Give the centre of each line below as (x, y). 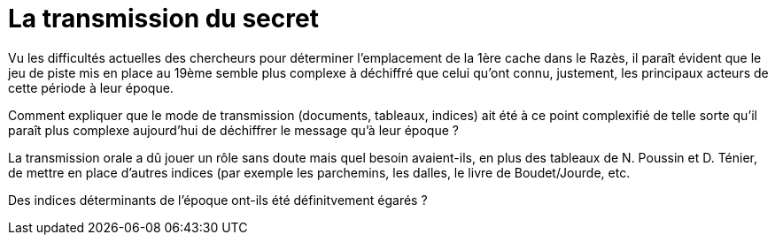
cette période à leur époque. (91, 87)
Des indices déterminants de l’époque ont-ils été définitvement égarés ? (218, 200)
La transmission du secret (163, 19)
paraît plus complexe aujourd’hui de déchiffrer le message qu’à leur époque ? (233, 130)
